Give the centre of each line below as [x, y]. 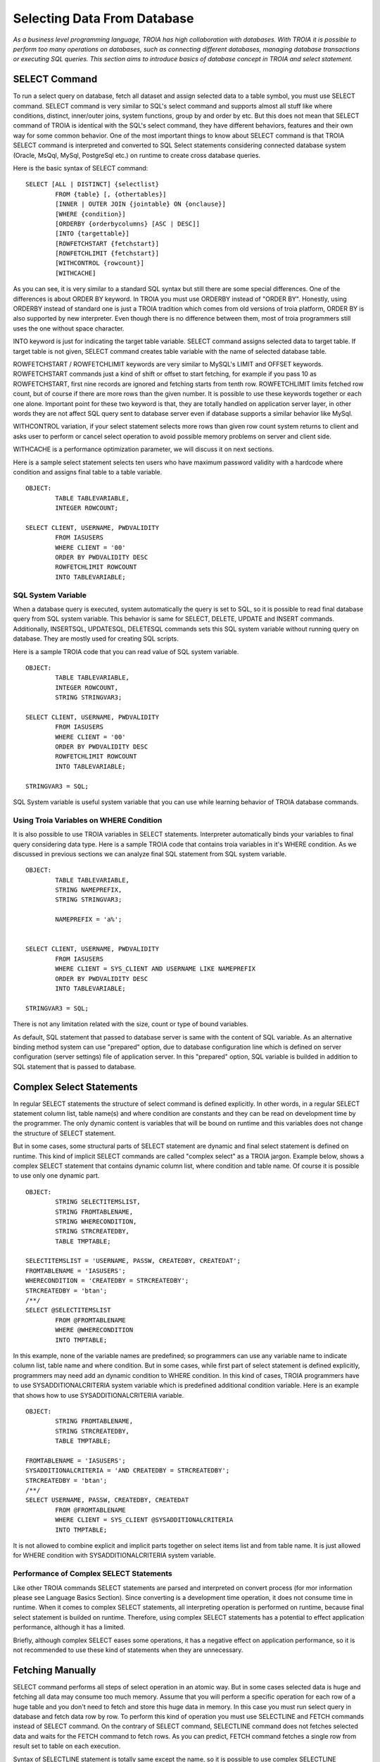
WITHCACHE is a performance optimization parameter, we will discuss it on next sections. [144, 449]
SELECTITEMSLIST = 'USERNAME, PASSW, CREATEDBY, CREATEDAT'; [133, 1261]
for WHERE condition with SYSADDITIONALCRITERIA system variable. [114, 1555]
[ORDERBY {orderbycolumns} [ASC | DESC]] [128, 223]
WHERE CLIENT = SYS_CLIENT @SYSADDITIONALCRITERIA [144, 1520]
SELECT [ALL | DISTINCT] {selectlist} [93, 184]
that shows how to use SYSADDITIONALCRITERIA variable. [99, 1395]
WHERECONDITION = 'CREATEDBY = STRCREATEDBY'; [107, 1281]
